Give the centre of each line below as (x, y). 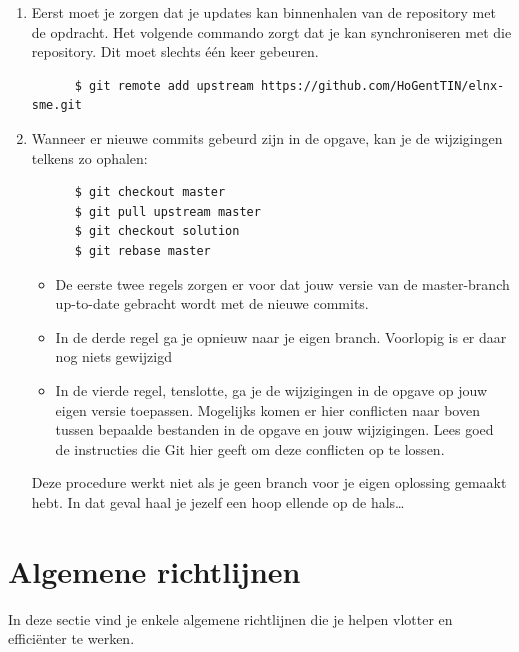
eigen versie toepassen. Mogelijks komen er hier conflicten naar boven (267, 409)
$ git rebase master (142, 250)
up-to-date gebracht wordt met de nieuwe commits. (212, 303)
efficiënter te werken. (71, 638)
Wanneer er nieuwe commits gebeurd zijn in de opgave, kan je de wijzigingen (267, 137)
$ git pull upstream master (167, 211)
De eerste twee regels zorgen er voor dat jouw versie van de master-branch (282, 283)
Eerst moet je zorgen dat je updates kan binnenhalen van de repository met (263, 12)
